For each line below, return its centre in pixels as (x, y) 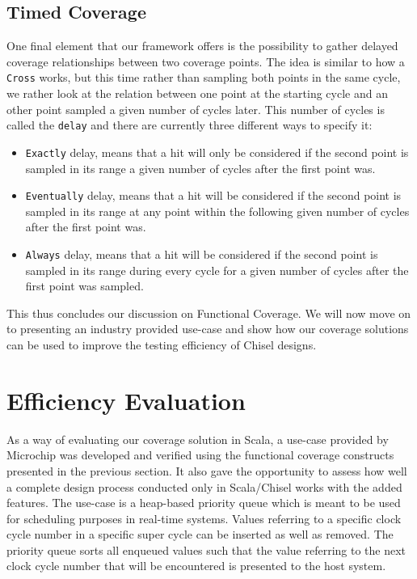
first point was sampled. (84, 286)
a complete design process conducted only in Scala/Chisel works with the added (204, 486)
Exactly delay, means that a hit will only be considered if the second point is (217, 152)
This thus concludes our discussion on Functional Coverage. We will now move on (209, 313)
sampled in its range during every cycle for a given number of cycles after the (217, 270)
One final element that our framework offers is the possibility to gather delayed (202, 46)
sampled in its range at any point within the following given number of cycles (217, 211)
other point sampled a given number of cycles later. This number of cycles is (196, 109)
